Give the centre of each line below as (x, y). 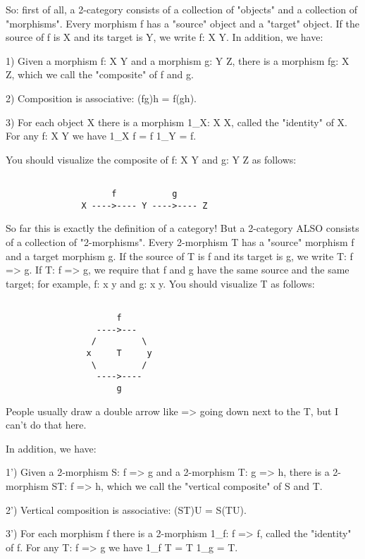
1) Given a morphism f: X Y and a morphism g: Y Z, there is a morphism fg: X (178, 60)
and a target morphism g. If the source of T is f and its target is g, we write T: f (179, 256)
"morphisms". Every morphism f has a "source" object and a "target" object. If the (182, 23)
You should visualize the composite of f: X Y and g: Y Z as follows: (151, 159)
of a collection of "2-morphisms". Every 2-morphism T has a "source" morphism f (180, 241)
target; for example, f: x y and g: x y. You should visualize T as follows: (160, 283)
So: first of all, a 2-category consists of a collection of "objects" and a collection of (181, 9)
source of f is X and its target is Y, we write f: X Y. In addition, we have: (165, 37)
